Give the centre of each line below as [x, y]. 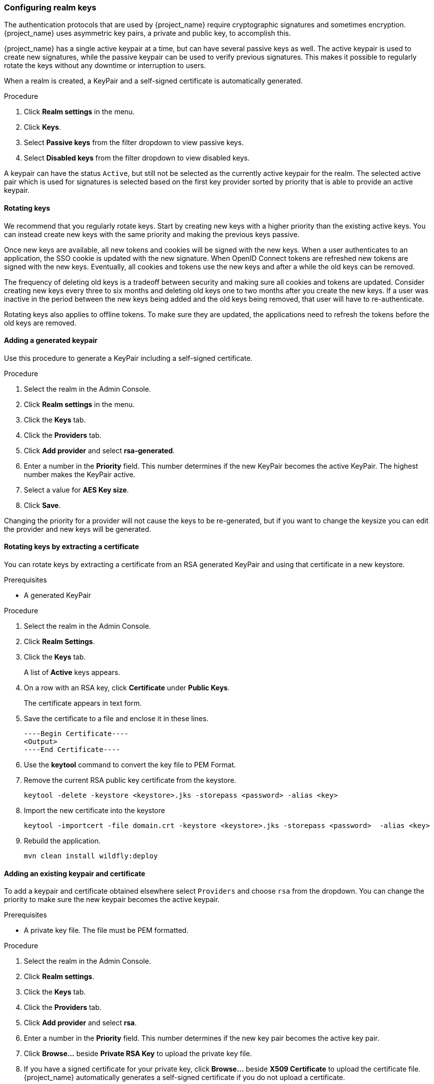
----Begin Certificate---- [76, 734]
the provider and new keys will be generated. [78, 529]
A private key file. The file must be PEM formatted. [106, 930]
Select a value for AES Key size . [76, 490]
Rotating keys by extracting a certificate [72, 547]
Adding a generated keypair [51, 340]
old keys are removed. [40, 323]
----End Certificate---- [72, 750]
